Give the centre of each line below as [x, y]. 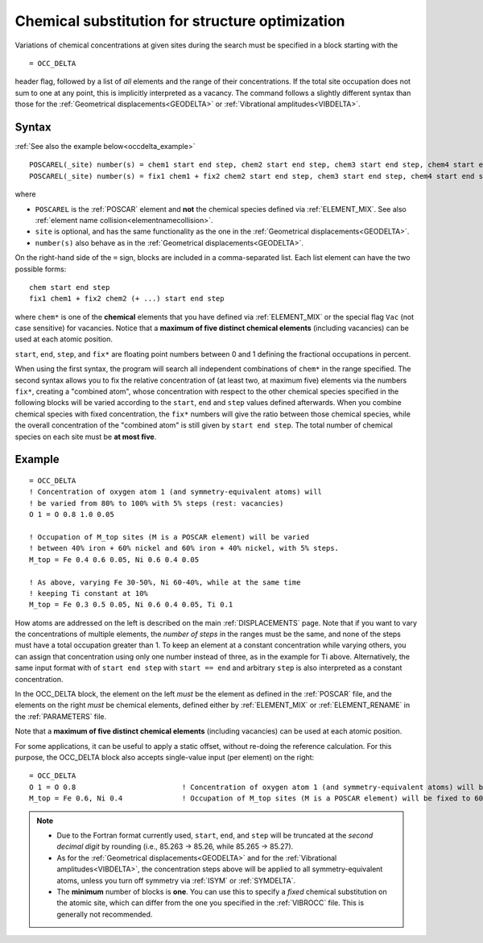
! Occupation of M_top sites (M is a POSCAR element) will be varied [169, 537]
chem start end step [70, 287]
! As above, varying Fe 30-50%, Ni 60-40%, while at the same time [165, 582]
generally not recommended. [105, 914]
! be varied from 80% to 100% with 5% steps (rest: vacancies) [157, 503]
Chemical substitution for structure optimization [180, 21]
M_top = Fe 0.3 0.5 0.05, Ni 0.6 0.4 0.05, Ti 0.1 [131, 605]
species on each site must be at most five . [86, 436]
